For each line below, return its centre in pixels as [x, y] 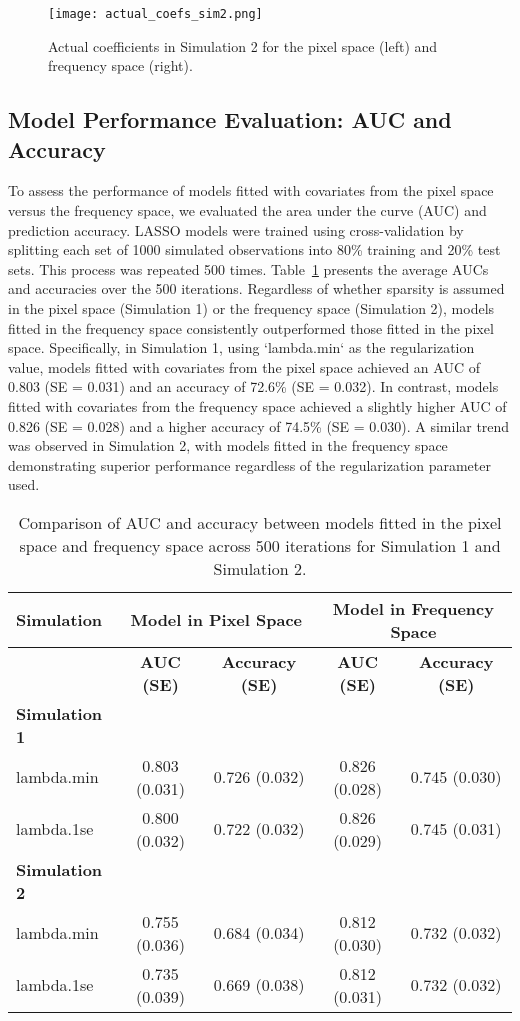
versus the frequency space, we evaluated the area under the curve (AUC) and [247, 210]
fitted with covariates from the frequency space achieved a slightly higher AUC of [257, 405]
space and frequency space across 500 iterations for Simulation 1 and [260, 545]
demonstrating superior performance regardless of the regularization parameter [249, 464]
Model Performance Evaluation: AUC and [230, 119]
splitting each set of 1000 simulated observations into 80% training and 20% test [254, 249]
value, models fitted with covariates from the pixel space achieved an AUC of [244, 366]
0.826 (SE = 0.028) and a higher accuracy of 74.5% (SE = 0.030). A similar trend [259, 425]
